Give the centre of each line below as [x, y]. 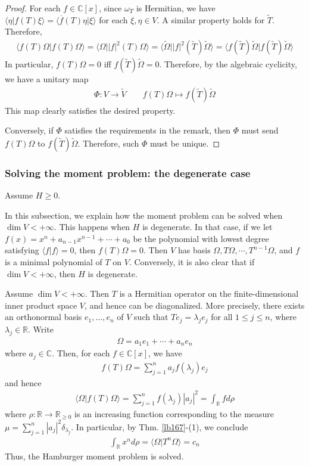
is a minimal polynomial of [54, 262]
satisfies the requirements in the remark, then [147, 130]
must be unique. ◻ [185, 143]
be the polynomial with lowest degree [201, 238]
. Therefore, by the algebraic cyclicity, [228, 64]
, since [110, 8]
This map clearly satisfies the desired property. [90, 110]
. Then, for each [81, 353]
